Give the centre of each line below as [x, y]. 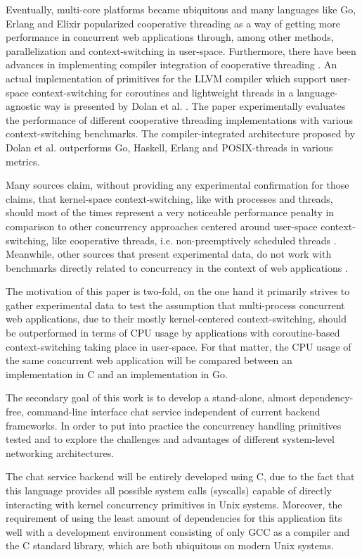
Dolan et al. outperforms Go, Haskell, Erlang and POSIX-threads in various [169, 147]
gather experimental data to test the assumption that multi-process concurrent [175, 305]
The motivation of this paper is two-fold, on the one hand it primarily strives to [178, 291]
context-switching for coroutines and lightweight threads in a [163, 92]
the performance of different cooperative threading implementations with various [179, 119]
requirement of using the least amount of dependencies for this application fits [174, 518]
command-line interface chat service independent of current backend [174, 412]
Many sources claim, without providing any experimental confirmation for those [177, 185]
